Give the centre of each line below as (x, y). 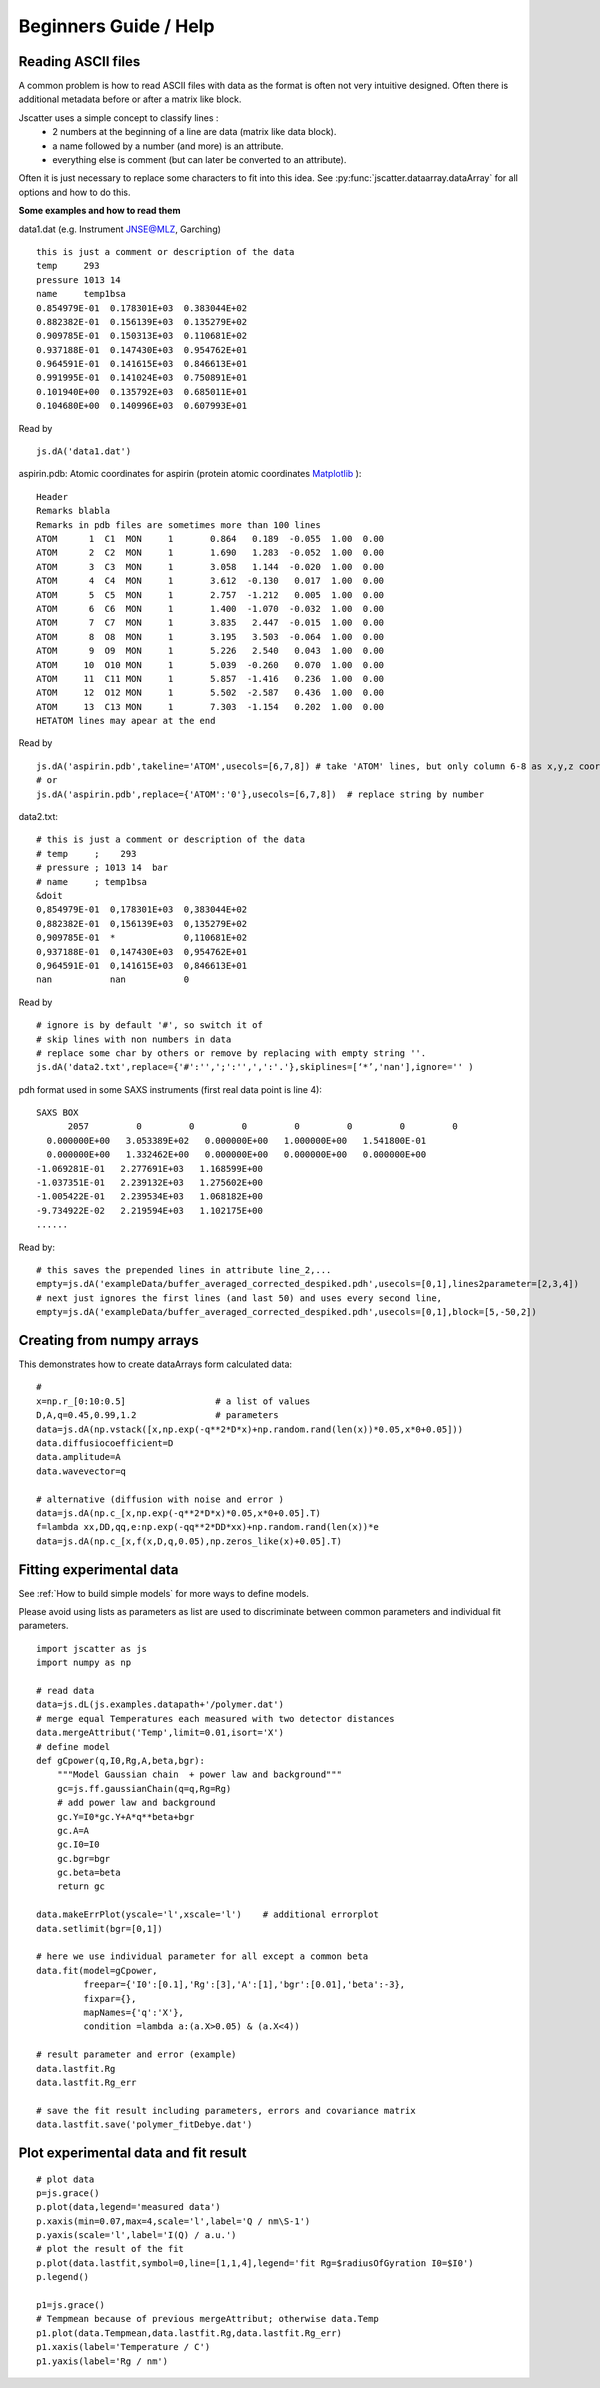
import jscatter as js (92, 1648)
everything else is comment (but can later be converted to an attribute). (199, 160)
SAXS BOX (57, 1113)
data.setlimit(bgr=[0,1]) (100, 1928)
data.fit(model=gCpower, (97, 1970)
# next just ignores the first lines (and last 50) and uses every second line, (239, 1298)
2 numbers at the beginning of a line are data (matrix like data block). (194, 132)
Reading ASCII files (79, 61)
